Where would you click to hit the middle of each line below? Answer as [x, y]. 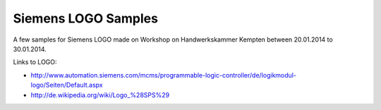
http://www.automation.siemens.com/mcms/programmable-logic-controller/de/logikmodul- [163, 75]
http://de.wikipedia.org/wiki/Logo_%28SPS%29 [100, 94]
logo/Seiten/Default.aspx [67, 85]
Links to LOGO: [35, 62]
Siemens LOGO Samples [86, 18]
